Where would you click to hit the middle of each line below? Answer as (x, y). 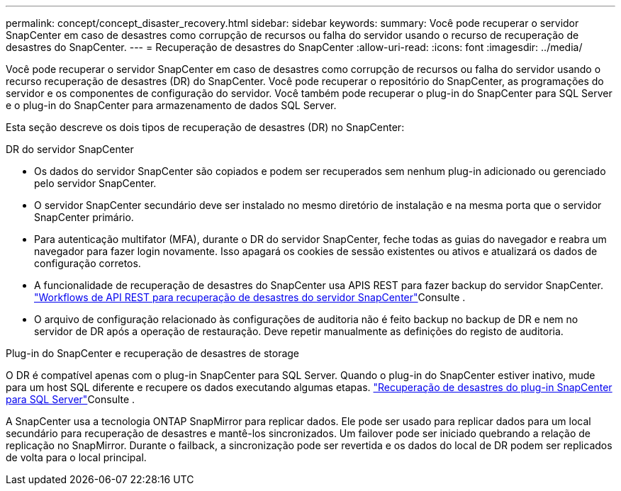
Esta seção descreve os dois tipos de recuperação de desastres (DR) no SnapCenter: (205, 127)
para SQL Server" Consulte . (71, 399)
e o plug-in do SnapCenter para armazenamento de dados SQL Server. (171, 105)
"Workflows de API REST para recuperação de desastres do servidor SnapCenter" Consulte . (250, 297)
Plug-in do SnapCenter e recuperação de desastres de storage (153, 353)
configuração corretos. (88, 263)
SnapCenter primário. (84, 217)
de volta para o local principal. (76, 457)
